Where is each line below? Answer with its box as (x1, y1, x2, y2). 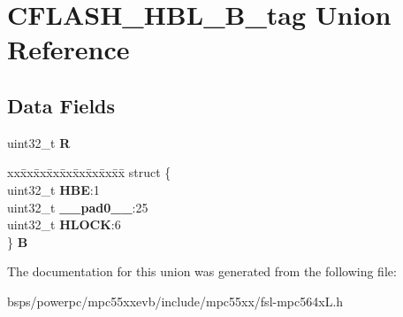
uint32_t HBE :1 (7, 180, 100, 198)
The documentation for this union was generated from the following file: (7, 262, 397, 281)
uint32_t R (7, 133, 71, 151)
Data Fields (7, 91, 116, 119)
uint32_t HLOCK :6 (7, 215, 121, 234)
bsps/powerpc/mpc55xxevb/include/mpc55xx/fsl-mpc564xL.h (7, 291, 344, 310)
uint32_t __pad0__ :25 (7, 197, 148, 216)
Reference (7, 31, 130, 67)
